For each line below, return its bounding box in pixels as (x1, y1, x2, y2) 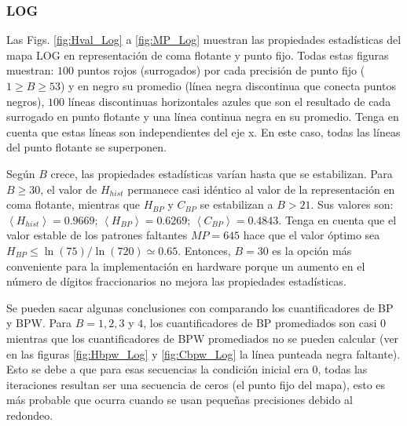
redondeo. (6, 406, 53, 423)
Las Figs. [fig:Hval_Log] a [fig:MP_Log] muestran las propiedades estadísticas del (6, 31, 401, 48)
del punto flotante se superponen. (6, 139, 167, 155)
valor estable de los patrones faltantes (6, 227, 188, 243)
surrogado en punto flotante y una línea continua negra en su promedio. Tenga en (6, 108, 399, 125)
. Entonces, (178, 242, 231, 258)
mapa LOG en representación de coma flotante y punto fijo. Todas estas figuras (6, 46, 389, 63)
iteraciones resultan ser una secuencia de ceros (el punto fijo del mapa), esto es (6, 376, 386, 392)
